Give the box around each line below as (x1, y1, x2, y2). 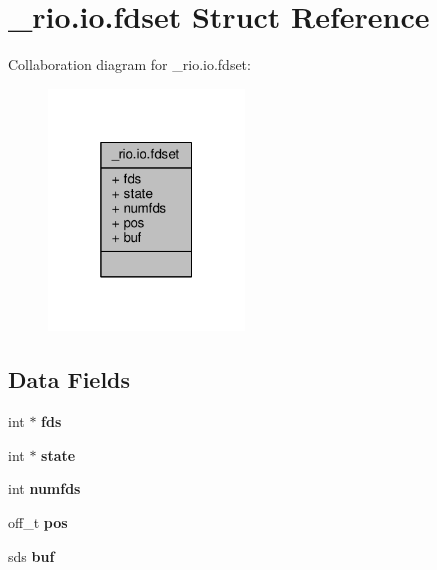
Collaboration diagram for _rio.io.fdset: (8, 54, 251, 75)
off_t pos (8, 511, 68, 532)
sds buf (8, 545, 55, 566)
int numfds (8, 478, 81, 499)
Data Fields (8, 364, 131, 395)
